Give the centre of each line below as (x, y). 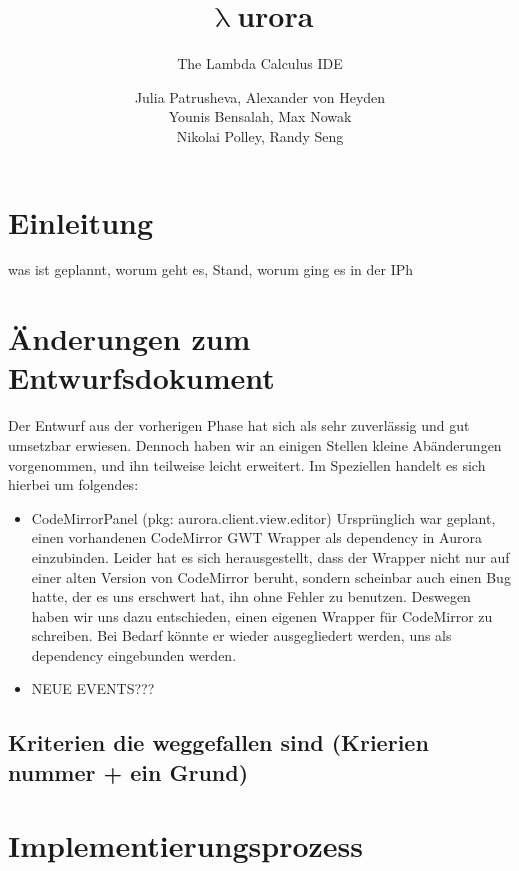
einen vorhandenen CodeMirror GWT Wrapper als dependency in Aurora (256, 537)
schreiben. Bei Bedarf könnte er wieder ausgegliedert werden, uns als (241, 635)
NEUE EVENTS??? (93, 688)
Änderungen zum (129, 338)
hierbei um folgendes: (73, 484)
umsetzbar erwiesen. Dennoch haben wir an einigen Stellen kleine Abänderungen (255, 444)
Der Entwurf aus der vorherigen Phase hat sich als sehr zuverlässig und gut (239, 425)
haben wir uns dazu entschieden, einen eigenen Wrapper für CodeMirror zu (262, 615)
